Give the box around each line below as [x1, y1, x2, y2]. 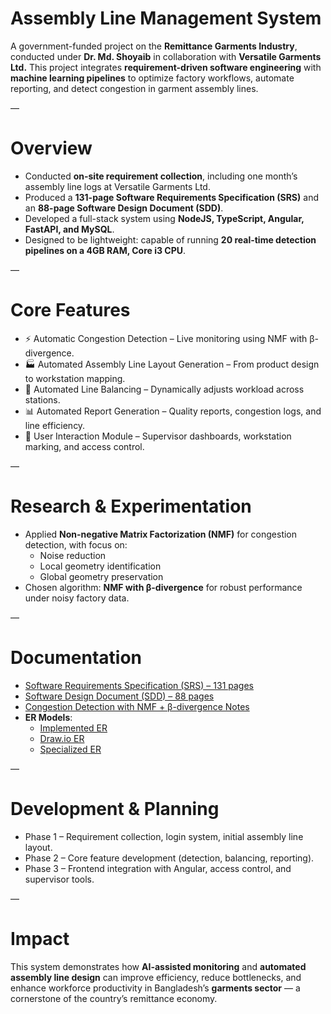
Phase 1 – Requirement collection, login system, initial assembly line [24, 830, 304, 842]
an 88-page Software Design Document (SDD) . [24, 202, 224, 214]
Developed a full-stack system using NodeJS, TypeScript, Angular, [24, 212, 305, 224]
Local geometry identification [39, 560, 162, 572]
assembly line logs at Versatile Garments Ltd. [24, 180, 211, 192]
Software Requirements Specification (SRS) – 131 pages [24, 679, 254, 691]
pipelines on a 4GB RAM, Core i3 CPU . [24, 244, 187, 256]
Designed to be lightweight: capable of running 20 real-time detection [24, 233, 317, 246]
